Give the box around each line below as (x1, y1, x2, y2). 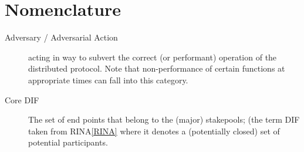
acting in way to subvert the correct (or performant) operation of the (28, 50, 277, 63)
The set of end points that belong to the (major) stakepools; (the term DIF (28, 113, 300, 126)
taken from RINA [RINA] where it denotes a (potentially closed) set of (28, 124, 280, 137)
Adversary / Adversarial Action (5, 31, 118, 43)
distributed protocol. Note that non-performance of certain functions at (28, 62, 285, 75)
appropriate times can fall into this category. (28, 73, 188, 86)
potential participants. (28, 136, 108, 148)
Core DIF (5, 93, 39, 106)
